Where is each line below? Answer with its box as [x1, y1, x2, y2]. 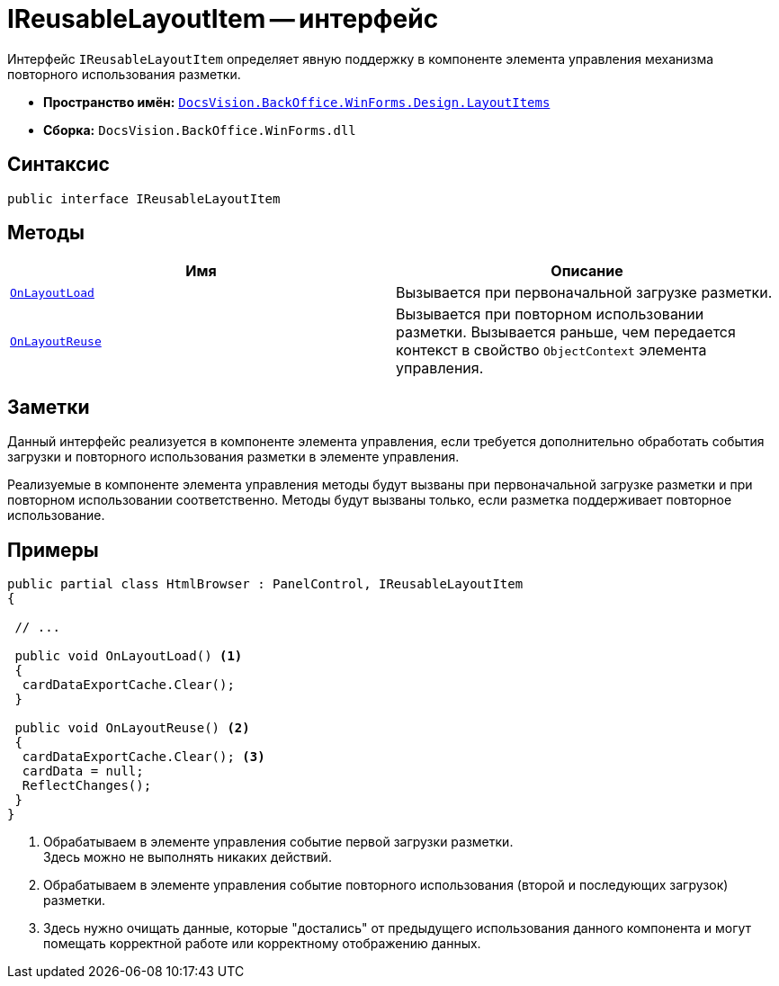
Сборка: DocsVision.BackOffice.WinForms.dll [43, 121, 356, 138]
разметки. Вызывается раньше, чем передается [396, 323, 736, 342]
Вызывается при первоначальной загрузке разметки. [396, 283, 773, 302]
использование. [7, 507, 105, 524]
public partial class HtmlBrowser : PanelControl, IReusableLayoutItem [7, 577, 524, 592]
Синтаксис [7, 153, 110, 176]
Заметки [7, 395, 90, 418]
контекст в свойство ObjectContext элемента [396, 341, 707, 360]
